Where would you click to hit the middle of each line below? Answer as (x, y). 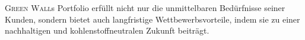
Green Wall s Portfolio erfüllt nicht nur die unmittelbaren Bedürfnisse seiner (145, 8)
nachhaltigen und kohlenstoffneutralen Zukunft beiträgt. (107, 30)
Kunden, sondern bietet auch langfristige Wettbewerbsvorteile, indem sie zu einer (152, 19)
